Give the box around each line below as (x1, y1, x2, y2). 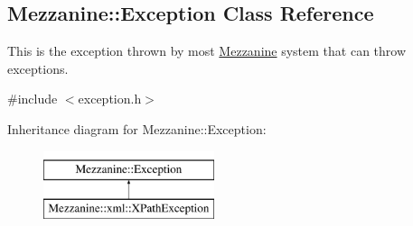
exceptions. (7, 59, 69, 77)
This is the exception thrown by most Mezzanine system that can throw (7, 41, 407, 60)
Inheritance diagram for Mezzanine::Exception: (7, 119, 267, 138)
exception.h (78, 89, 142, 108)
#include (7, 89, 58, 108)
